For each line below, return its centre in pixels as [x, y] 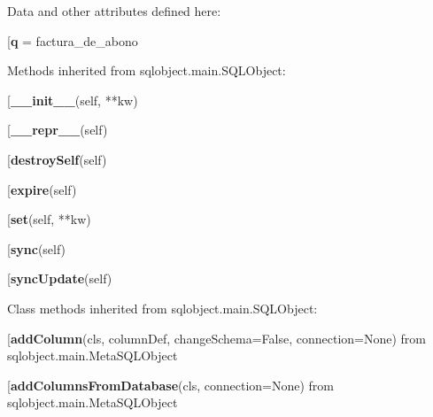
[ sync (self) [37, 248]
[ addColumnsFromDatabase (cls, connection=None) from [170, 385]
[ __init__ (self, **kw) [73, 100]
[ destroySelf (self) [57, 159]
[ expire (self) [42, 189]
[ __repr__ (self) [58, 130]
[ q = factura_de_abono [73, 40]
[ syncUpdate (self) [60, 278]
